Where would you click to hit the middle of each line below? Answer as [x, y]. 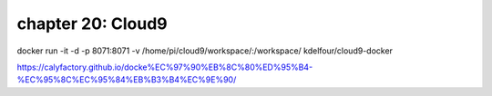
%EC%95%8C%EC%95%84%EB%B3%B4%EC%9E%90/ [127, 80]
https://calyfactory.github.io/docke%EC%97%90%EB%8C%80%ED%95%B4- [165, 67]
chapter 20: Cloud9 [92, 24]
